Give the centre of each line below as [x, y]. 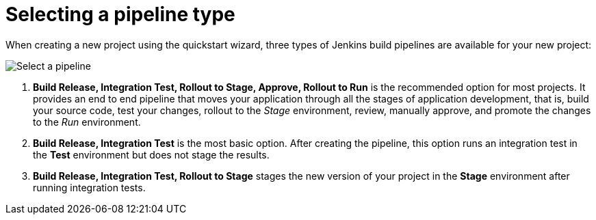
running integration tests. [89, 187]
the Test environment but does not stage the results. [151, 154]
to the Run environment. [87, 122]
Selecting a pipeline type [120, 14]
